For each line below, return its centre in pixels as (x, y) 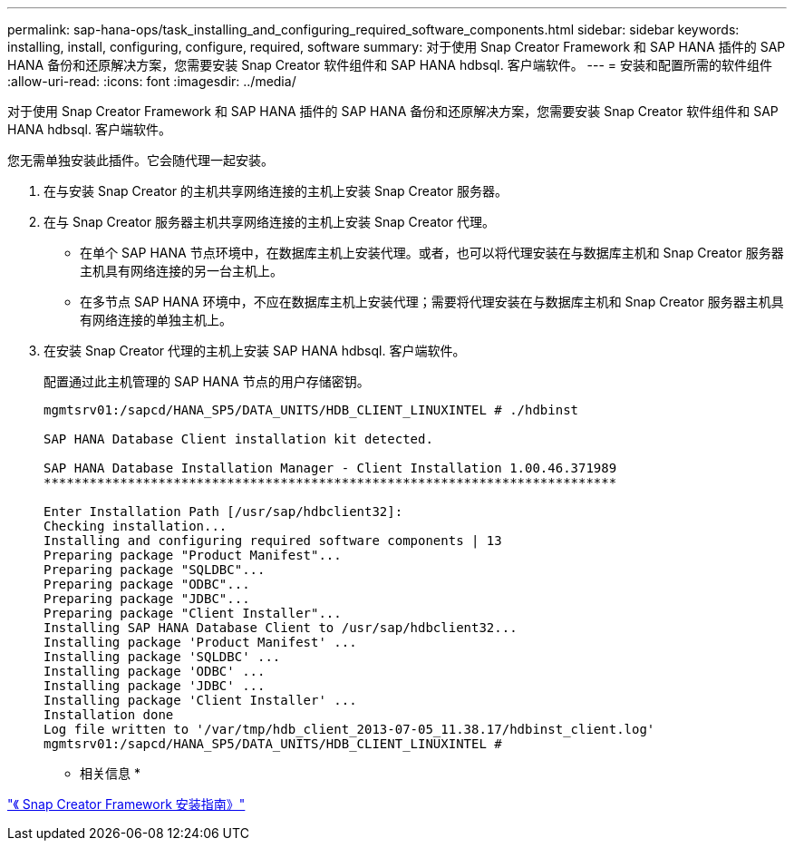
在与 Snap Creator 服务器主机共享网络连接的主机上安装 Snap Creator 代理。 (270, 222)
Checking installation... (136, 526)
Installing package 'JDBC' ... (155, 686)
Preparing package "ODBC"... (147, 584)
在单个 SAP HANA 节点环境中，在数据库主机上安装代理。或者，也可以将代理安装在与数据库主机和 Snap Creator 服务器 (432, 253)
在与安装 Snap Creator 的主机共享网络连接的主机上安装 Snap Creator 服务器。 (276, 191)
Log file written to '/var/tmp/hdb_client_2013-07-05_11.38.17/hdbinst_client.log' (349, 729)
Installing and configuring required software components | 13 (273, 541)
